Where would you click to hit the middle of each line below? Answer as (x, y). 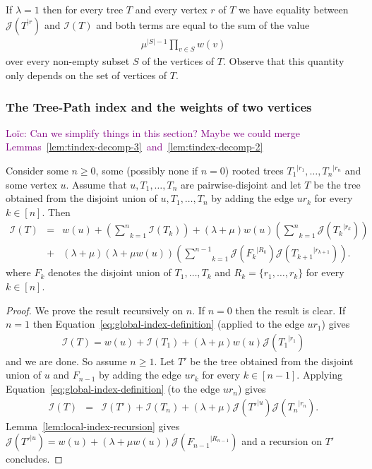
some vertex (31, 184)
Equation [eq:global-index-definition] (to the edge (113, 389)
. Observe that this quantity (283, 61)
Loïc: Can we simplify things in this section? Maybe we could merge (153, 132)
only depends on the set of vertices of (86, 75)
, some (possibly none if (147, 171)
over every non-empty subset (68, 61)
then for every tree (83, 9)
